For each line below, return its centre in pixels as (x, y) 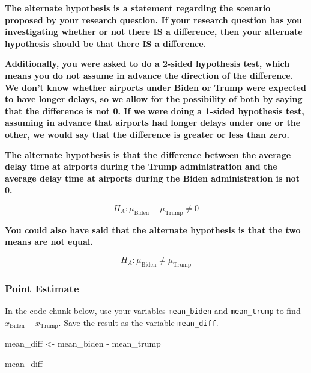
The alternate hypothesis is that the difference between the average (148, 154)
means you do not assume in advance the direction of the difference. (149, 75)
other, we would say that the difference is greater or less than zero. (147, 134)
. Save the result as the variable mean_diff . (138, 322)
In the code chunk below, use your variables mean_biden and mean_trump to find (153, 310)
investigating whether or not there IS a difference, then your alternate (154, 32)
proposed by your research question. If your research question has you (153, 20)
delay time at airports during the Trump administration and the (141, 166)
